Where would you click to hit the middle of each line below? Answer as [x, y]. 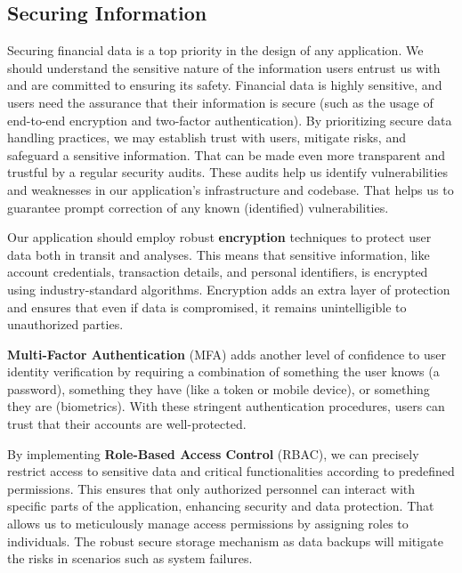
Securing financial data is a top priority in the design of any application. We [215, 50]
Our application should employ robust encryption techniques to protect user [219, 237]
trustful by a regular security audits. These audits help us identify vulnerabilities [228, 172]
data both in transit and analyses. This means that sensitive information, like [219, 254]
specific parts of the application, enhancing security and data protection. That [221, 506]
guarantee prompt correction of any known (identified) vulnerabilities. [198, 207]
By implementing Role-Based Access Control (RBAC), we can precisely [213, 453]
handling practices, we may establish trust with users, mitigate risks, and [207, 137]
